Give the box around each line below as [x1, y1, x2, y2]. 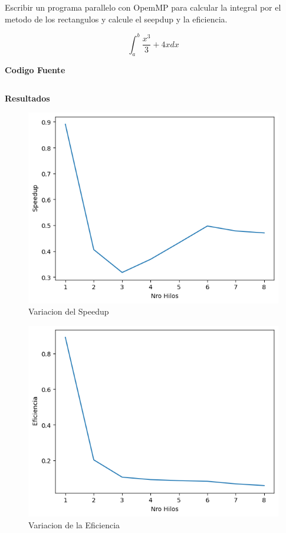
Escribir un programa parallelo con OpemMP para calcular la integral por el [5, 1, 281, 13]
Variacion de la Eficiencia [28, 518, 120, 531]
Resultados [5, 92, 50, 104]
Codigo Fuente [5, 64, 65, 76]
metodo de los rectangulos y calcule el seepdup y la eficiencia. [5, 12, 228, 25]
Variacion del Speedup [28, 305, 109, 318]
